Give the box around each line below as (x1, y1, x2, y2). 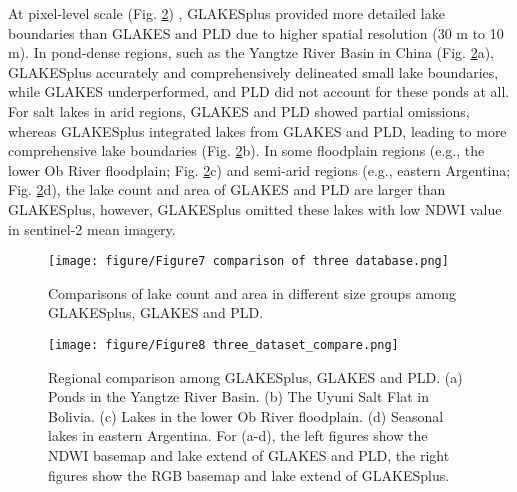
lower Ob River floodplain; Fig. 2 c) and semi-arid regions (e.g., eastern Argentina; (8, 159, 511, 180)
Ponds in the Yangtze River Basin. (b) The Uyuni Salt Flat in (48, 386, 429, 407)
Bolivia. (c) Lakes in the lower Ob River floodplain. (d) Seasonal (48, 405, 444, 426)
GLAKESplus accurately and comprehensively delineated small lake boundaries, (8, 61, 499, 82)
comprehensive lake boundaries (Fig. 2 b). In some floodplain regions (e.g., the (8, 140, 485, 161)
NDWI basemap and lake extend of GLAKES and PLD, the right (48, 445, 450, 465)
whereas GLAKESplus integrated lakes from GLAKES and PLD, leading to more (8, 120, 507, 141)
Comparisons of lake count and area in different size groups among (48, 282, 457, 303)
